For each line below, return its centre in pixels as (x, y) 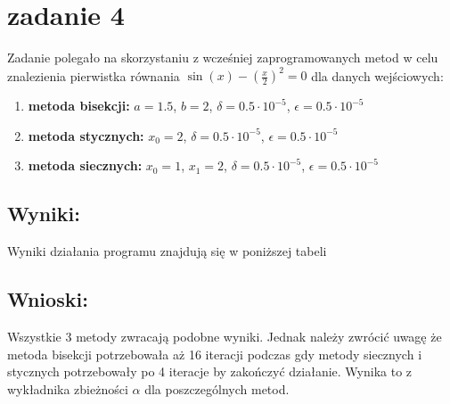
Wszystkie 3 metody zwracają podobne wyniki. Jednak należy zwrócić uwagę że (225, 336)
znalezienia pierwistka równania (94, 75)
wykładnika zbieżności (68, 388)
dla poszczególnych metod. (217, 388)
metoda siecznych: (85, 165)
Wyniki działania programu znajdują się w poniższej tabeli (167, 251)
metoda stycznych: (86, 135)
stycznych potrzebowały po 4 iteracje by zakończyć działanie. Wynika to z (210, 371)
